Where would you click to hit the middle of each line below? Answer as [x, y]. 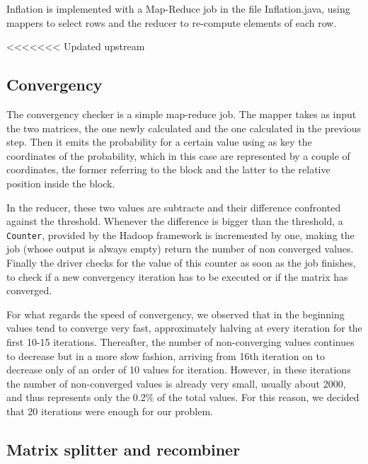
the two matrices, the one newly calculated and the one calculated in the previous [184, 128]
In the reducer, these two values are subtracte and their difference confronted [174, 207]
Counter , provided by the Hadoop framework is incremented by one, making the [180, 234]
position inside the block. [61, 183]
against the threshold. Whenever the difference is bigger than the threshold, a [175, 221]
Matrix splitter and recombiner [123, 449]
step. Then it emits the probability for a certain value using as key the [159, 142]
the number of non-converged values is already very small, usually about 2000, [176, 383]
